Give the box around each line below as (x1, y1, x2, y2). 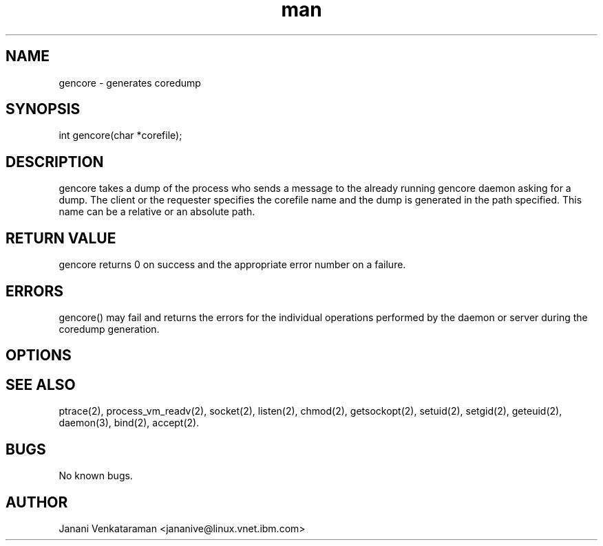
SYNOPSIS (6, 100, 81, 118)
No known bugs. (59, 470, 133, 482)
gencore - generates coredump (59, 76, 201, 89)
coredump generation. (59, 323, 160, 335)
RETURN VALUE (6, 229, 116, 247)
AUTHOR (6, 493, 68, 511)
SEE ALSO (6, 375, 76, 393)
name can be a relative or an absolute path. (59, 206, 255, 218)
